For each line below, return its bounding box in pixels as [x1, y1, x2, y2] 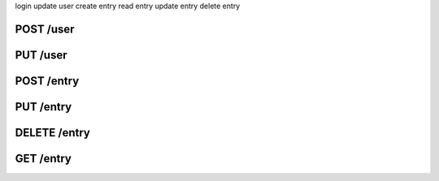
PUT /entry [15, 100, 72, 114]
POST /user [15, 22, 75, 36]
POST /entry [15, 74, 80, 88]
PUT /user [15, 48, 68, 62]
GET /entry [15, 151, 72, 166]
